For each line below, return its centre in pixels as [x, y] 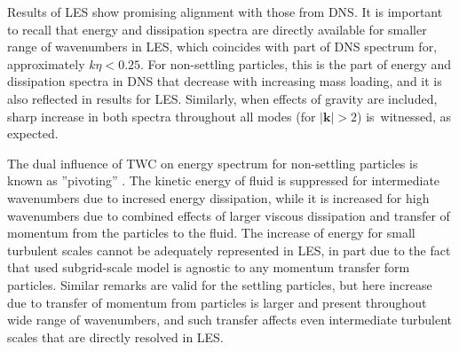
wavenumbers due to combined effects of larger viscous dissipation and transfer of [229, 215]
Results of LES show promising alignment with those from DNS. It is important [225, 12]
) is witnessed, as [404, 116]
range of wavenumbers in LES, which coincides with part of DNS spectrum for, [222, 47]
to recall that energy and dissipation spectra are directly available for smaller [217, 29]
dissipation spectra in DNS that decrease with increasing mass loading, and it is [225, 81]
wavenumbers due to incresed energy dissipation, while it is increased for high [218, 197]
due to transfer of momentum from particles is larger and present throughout [217, 302]
